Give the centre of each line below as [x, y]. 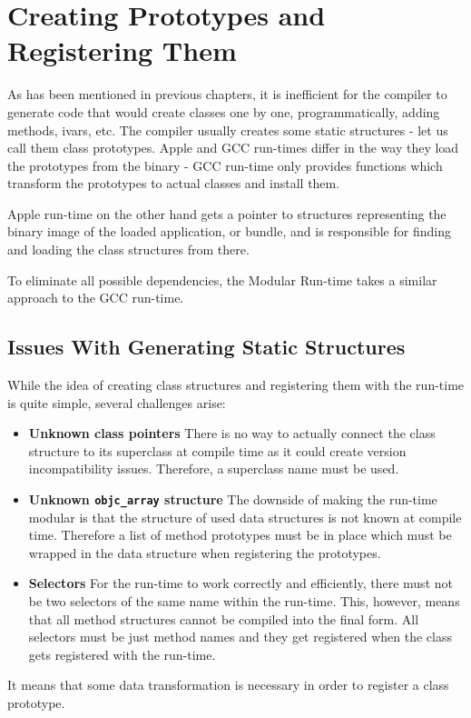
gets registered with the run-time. [122, 654]
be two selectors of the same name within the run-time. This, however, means [244, 601]
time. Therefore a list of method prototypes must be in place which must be [240, 535]
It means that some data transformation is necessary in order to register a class [228, 685]
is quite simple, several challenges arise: [117, 402]
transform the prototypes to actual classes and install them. [174, 183]
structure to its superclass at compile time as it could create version [217, 450]
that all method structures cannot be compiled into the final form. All [224, 618]
